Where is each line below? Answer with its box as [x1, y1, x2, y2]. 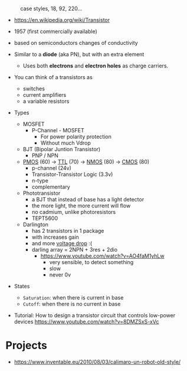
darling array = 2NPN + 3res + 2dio [31, 246, 118, 253]
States [14, 283, 30, 289]
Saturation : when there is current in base [22, 294, 124, 301]
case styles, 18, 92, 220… [20, 5, 83, 12]
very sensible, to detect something [49, 259, 134, 265]
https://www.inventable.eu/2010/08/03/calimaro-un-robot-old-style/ [14, 358, 181, 365]
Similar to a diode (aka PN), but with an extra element [14, 51, 145, 58]
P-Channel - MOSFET [31, 127, 84, 134]
